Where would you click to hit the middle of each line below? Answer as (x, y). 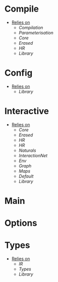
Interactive (27, 111)
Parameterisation (36, 33)
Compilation (31, 27)
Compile (22, 9)
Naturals (28, 150)
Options (21, 223)
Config (18, 73)
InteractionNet (33, 155)
